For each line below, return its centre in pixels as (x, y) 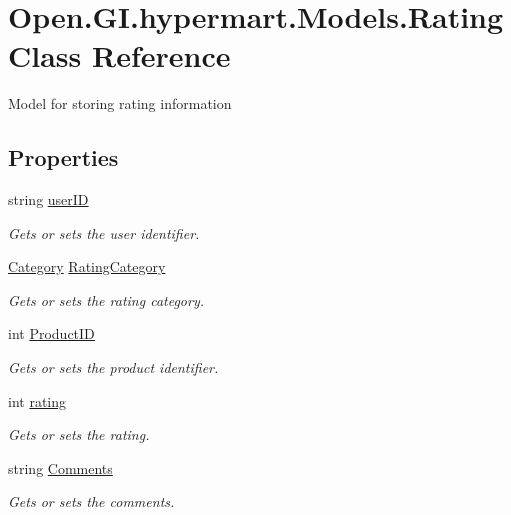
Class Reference (119, 55)
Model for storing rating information (120, 103)
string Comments (60, 467)
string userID (48, 199)
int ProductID (51, 333)
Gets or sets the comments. (91, 501)
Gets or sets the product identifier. (113, 367)
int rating (37, 400)
